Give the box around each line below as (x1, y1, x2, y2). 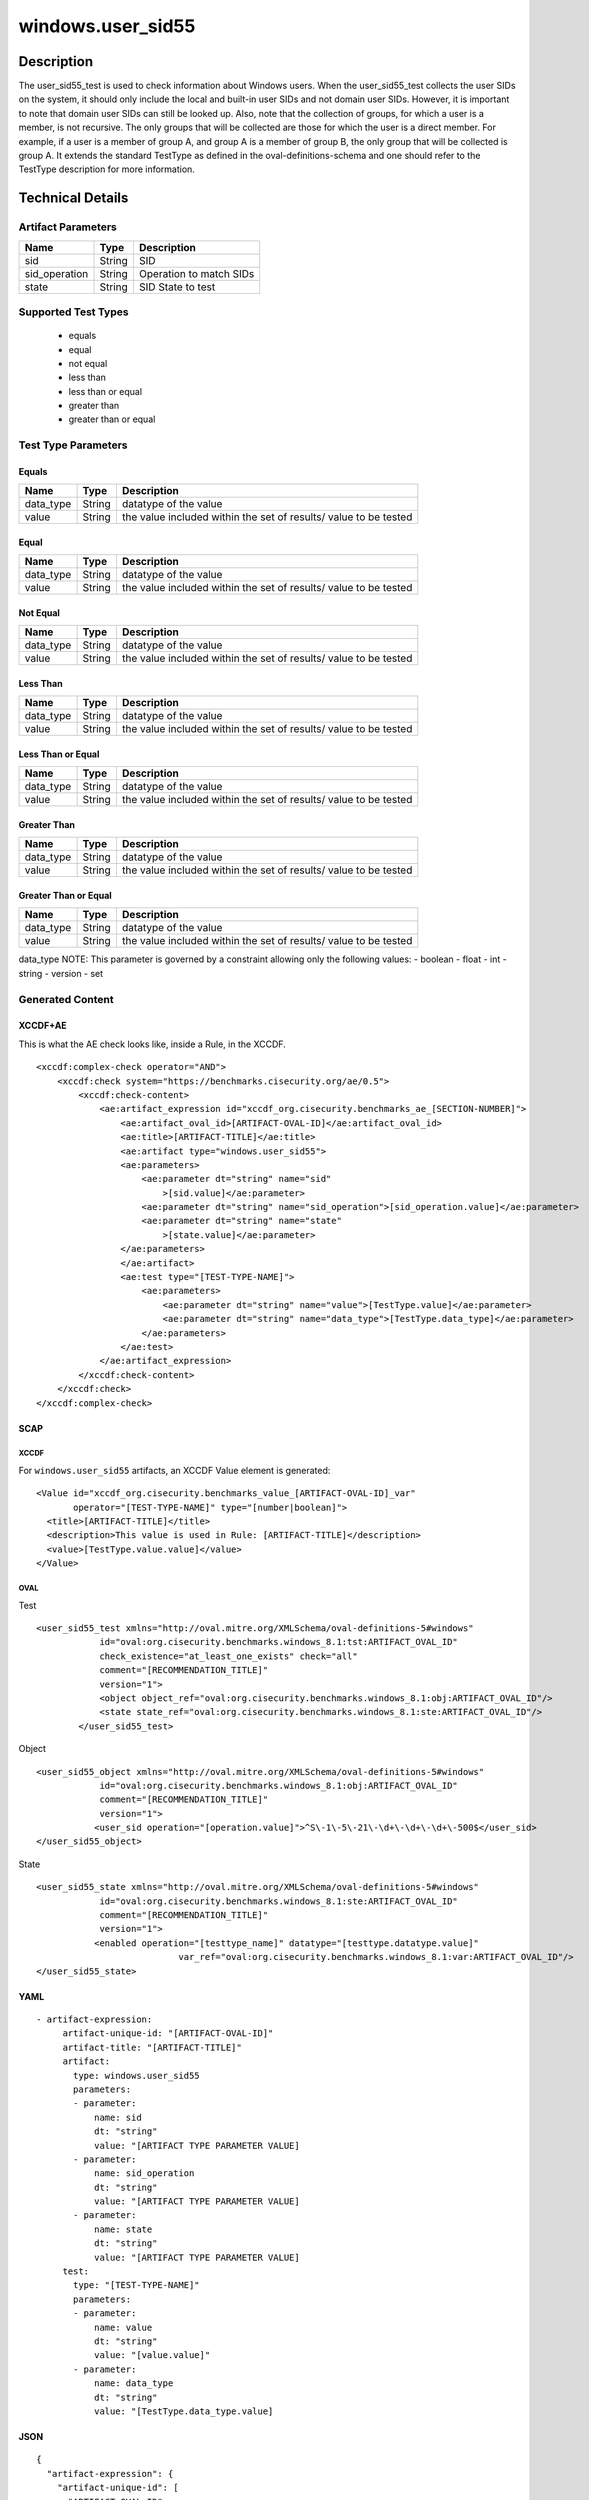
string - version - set (18, 967, 104, 979)
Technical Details (18, 190, 129, 207)
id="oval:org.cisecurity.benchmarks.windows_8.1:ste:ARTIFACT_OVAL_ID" (99, 1895, 459, 1907)
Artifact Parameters (18, 220, 117, 234)
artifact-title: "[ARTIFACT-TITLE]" (62, 2041, 242, 2053)
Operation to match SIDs (138, 266, 255, 280)
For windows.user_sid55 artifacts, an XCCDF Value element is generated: (18, 1464, 331, 1476)
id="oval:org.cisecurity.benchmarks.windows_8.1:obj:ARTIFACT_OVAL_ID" (99, 1780, 459, 1791)
